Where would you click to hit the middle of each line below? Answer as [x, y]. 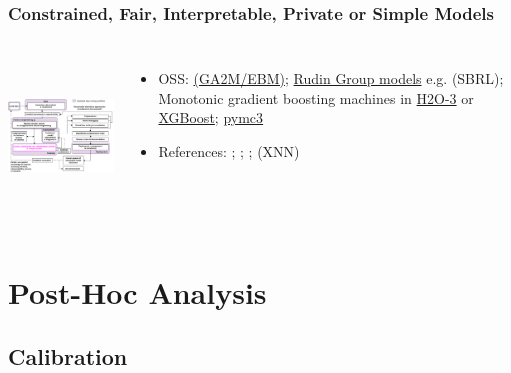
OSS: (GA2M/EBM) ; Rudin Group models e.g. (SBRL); [331, 78]
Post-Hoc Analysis [137, 292]
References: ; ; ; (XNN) [229, 151]
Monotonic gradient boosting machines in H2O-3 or [316, 97]
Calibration [68, 355]
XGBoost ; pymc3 [211, 117]
